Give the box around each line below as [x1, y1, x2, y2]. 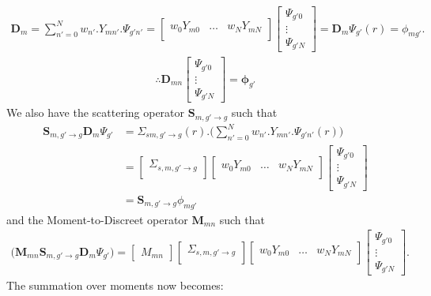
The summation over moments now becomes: [6, 277, 224, 294]
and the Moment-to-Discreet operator [6, 211, 188, 227]
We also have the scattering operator [6, 104, 185, 121]
